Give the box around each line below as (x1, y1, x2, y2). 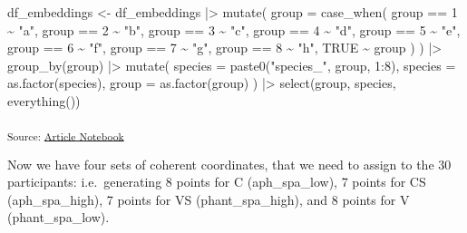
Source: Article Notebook (7, 128, 124, 143)
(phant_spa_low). (7, 208, 110, 227)
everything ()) (7, 91, 81, 110)
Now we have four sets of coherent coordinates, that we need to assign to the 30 (7, 154, 452, 173)
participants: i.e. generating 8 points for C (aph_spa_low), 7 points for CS (7, 172, 426, 191)
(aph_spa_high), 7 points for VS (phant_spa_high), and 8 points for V (7, 189, 410, 209)
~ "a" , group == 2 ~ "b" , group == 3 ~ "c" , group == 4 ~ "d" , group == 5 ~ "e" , (7, 20, 461, 39)
